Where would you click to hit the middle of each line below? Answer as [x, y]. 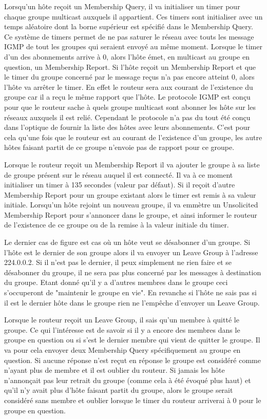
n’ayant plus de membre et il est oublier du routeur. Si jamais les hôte [115, 370]
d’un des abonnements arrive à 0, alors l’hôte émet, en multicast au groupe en [127, 56]
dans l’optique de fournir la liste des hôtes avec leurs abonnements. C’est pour [127, 127]
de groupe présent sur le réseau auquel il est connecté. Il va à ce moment [119, 174]
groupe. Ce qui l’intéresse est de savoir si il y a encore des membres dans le [122, 329]
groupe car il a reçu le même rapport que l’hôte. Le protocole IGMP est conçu [127, 97]
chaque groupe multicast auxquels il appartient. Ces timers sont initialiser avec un [133, 16]
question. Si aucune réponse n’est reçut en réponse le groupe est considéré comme [132, 360]
